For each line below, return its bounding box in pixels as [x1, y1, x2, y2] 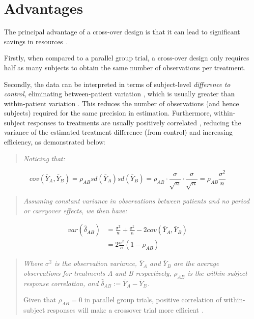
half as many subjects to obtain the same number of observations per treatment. [4, 62, 246, 72]
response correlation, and [23, 278, 99, 288]
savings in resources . [4, 36, 67, 46]
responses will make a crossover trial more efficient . [47, 305, 203, 315]
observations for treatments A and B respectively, [23, 268, 171, 278]
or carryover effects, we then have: [23, 205, 127, 215]
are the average [173, 258, 219, 268]
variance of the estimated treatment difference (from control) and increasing [4, 127, 233, 137]
